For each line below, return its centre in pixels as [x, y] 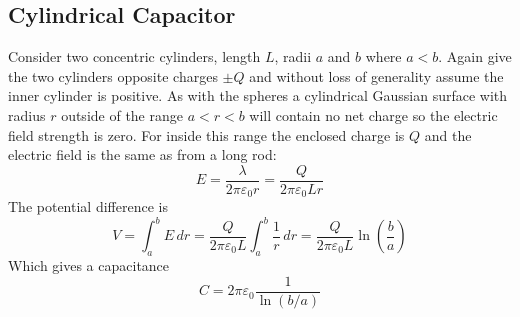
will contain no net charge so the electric [373, 114]
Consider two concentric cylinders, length [134, 56]
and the [448, 134]
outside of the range [122, 114]
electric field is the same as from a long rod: [142, 154]
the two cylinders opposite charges [113, 75]
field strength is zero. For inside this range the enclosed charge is [206, 134]
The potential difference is [88, 206]
